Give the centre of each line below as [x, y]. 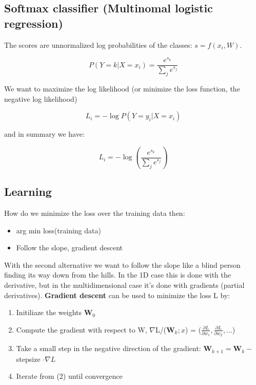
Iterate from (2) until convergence [69, 376]
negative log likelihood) [41, 98]
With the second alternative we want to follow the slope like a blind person [122, 264]
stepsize [28, 359]
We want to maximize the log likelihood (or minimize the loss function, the [122, 89]
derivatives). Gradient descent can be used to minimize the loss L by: [117, 295]
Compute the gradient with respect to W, [82, 329]
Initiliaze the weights [49, 312]
